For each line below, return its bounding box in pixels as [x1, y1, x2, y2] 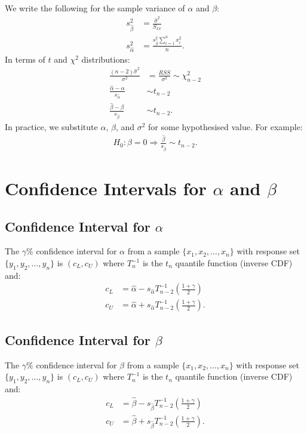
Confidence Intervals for [5, 176, 207, 201]
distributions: [81, 53, 130, 65]
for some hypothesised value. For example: [148, 120, 303, 133]
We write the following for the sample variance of [5, 2, 185, 14]
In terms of [5, 53, 45, 65]
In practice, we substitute [5, 120, 98, 133]
